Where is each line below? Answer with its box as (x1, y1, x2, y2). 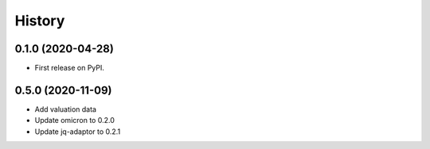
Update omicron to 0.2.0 (34, 116, 115, 125)
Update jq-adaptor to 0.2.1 (34, 127, 121, 136)
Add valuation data (34, 104, 97, 114)
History (14, 12, 65, 29)
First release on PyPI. (34, 63, 105, 73)
